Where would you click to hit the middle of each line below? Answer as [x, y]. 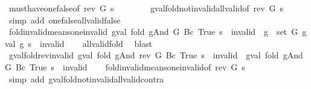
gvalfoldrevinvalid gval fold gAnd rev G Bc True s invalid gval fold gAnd [156, 55]
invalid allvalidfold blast [96, 43]
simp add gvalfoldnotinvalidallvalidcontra [86, 78]
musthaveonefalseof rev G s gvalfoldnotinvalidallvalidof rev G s [146, 8]
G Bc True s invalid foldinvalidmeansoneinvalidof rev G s [125, 66]
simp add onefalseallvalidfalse [65, 20]
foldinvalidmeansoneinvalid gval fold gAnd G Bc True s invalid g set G [153, 32]
